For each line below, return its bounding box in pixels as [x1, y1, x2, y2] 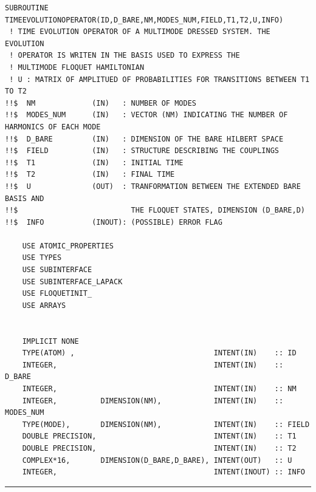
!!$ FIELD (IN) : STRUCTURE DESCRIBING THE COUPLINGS [5, 146, 280, 155]
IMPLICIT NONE [22, 337, 79, 346]
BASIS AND [5, 194, 44, 203]
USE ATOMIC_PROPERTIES [22, 241, 114, 250]
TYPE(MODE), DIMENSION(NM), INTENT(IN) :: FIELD [22, 420, 310, 429]
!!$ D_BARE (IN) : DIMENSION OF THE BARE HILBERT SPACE [5, 134, 284, 143]
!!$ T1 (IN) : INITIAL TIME [5, 158, 184, 167]
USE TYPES [22, 253, 62, 262]
